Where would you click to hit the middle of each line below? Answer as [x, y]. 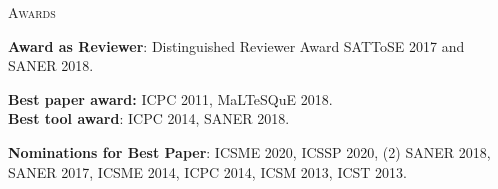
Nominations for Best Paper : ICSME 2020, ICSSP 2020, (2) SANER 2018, [249, 151]
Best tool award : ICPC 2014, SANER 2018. [149, 118]
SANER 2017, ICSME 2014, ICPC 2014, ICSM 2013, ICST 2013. [207, 171]
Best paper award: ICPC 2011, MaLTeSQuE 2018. [170, 98]
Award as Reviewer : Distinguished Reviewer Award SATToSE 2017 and [236, 45]
